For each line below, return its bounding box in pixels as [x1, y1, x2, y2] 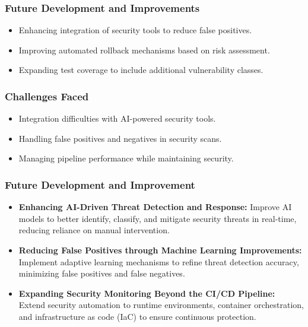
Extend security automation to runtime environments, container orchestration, [18, 299, 304, 311]
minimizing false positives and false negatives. [18, 267, 185, 280]
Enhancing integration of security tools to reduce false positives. [18, 24, 252, 36]
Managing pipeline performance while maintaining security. [18, 152, 234, 164]
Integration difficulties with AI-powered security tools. [18, 112, 216, 125]
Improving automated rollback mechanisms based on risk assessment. [18, 43, 270, 56]
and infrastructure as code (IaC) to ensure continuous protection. [18, 310, 256, 322]
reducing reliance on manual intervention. [18, 224, 170, 236]
